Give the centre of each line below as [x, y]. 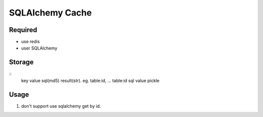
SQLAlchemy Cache [50, 13]
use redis [30, 42]
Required [23, 30]
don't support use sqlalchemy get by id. [61, 106]
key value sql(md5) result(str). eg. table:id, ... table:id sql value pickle [90, 81]
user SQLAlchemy [39, 48]
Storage [21, 62]
